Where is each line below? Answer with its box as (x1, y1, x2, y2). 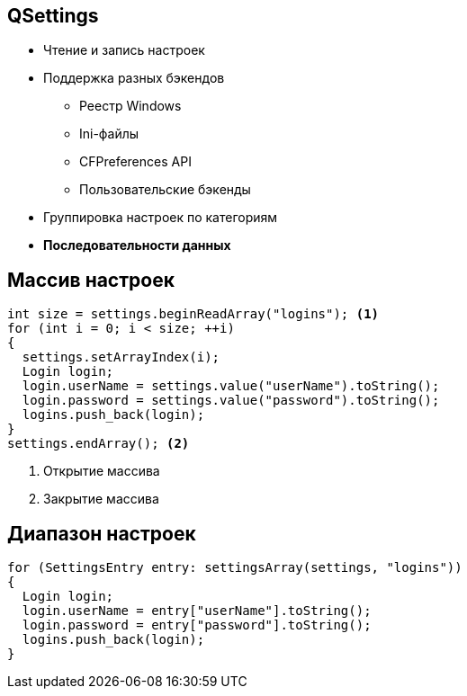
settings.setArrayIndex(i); (22, 350, 220, 365)
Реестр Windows (79, 98, 182, 114)
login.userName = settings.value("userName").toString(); (22, 379, 440, 394)
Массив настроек (7, 268, 175, 291)
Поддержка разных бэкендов (43, 70, 225, 86)
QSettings (7, 4, 99, 27)
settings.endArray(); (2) (7, 436, 190, 451)
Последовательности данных (43, 237, 231, 254)
